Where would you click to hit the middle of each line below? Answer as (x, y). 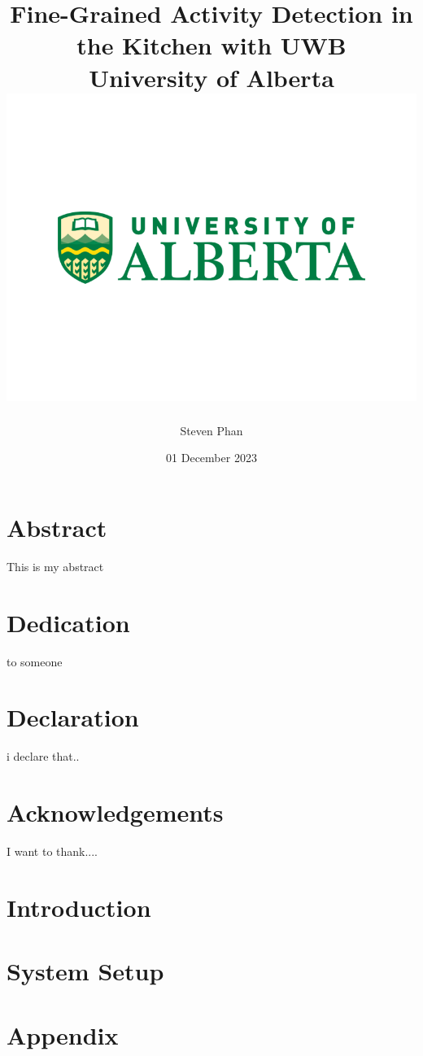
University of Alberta (211, 77)
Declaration (73, 717)
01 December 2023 (211, 458)
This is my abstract (55, 566)
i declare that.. (43, 756)
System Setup (85, 971)
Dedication (68, 622)
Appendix (63, 1034)
